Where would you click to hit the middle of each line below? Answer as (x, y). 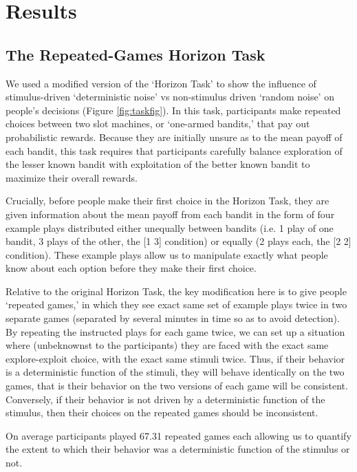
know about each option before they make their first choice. (131, 268)
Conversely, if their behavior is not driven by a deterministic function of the (165, 399)
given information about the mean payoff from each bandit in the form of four (170, 214)
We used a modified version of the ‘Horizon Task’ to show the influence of (161, 83)
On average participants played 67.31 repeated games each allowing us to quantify (178, 435)
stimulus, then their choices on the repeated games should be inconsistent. (162, 412)
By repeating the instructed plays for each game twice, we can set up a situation (175, 331)
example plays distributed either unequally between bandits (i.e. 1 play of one (170, 227)
